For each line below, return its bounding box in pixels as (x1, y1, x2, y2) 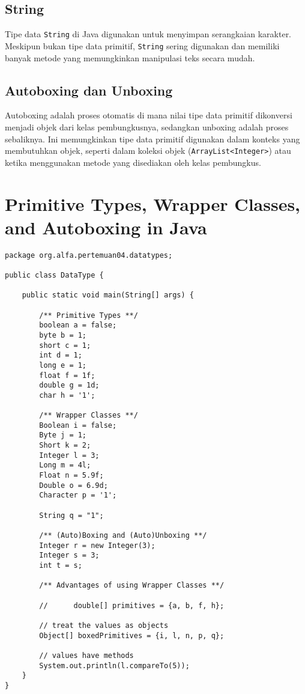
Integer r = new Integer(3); (39, 541, 156, 550)
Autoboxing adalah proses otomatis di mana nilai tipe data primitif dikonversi (5, 109, 292, 121)
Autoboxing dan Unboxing (5, 81, 173, 99)
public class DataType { (5, 270, 104, 279)
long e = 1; (39, 361, 87, 370)
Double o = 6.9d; (39, 481, 108, 490)
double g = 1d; (39, 381, 100, 390)
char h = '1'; (39, 391, 95, 400)
